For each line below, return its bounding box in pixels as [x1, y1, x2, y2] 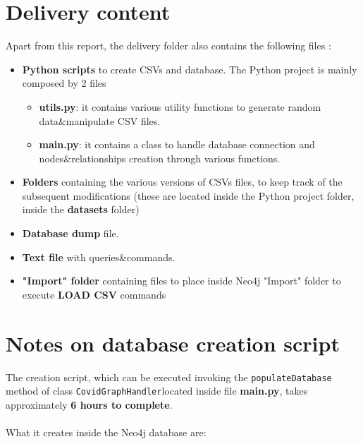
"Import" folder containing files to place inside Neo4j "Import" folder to [22, 273, 341, 288]
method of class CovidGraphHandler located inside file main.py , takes [6, 383, 308, 398]
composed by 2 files [22, 76, 106, 90]
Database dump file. [22, 226, 119, 241]
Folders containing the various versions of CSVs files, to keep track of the [22, 174, 343, 189]
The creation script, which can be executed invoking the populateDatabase [6, 369, 332, 384]
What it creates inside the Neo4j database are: [6, 425, 207, 440]
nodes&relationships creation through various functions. [39, 150, 281, 165]
